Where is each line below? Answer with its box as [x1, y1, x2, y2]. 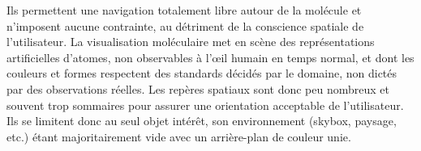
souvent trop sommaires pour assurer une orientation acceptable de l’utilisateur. [6, 96, 404, 113]
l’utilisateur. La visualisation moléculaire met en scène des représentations [6, 33, 375, 50]
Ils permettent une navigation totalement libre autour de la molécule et [6, 2, 362, 18]
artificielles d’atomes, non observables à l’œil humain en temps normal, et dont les [6, 48, 415, 65]
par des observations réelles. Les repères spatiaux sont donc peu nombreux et [6, 80, 389, 97]
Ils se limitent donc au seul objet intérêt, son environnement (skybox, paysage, [6, 112, 397, 129]
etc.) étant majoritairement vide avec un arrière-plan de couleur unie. [6, 128, 351, 145]
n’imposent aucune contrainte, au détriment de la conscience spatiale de [6, 17, 364, 34]
